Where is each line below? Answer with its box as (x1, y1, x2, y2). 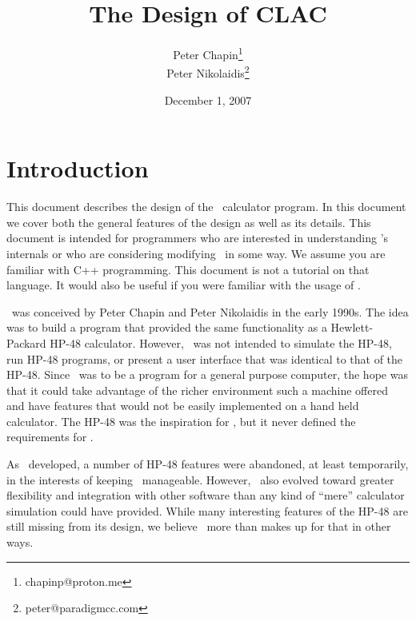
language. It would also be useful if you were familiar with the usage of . (6, 277, 361, 293)
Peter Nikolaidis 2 (166, 62, 250, 82)
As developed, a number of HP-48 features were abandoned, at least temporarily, (6, 456, 409, 472)
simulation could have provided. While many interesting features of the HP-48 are (6, 502, 408, 519)
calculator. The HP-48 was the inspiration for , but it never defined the (6, 412, 356, 429)
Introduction (6, 152, 149, 185)
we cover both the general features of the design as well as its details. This (6, 213, 371, 230)
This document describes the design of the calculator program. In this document (6, 198, 406, 215)
